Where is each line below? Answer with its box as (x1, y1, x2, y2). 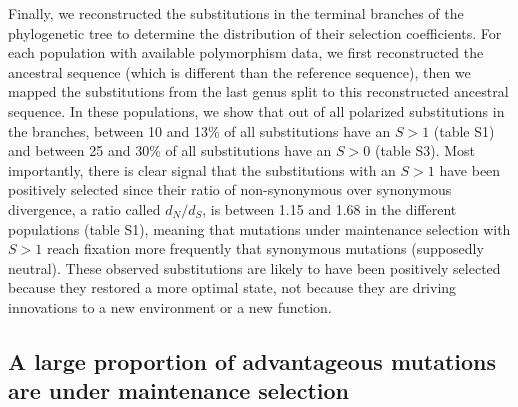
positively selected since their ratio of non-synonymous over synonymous (8, 179, 452, 200)
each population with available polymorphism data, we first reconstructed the (8, 42, 484, 63)
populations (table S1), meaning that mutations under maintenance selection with (8, 218, 511, 239)
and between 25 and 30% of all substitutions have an (8, 140, 332, 161)
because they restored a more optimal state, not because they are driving (8, 277, 457, 298)
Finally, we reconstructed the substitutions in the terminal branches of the (8, 3, 464, 23)
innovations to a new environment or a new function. (8, 296, 332, 317)
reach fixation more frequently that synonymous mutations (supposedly (46, 238, 484, 259)
